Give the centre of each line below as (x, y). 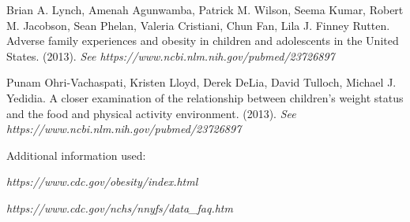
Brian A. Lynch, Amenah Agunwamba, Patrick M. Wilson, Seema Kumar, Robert (205, 9)
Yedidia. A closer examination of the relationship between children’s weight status (205, 97)
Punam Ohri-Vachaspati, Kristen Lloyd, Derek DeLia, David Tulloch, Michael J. (201, 82)
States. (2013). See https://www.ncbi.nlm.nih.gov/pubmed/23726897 (171, 55)
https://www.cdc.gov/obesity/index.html (102, 181)
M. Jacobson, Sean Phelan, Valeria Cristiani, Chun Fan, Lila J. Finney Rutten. (198, 25)
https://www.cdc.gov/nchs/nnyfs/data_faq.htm (120, 207)
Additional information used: (76, 155)
